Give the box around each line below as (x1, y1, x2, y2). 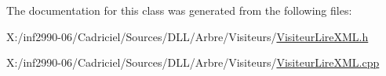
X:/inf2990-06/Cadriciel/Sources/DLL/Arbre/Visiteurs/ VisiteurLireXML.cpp (6, 54, 380, 71)
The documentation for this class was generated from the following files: (6, 2, 352, 18)
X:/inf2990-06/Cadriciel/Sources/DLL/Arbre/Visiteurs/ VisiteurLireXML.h (6, 28, 369, 44)
